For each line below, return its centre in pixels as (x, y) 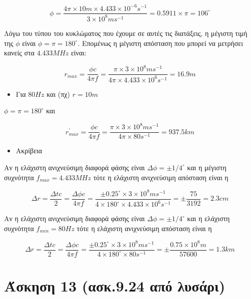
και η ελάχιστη (208, 218)
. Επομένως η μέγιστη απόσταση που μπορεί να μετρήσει (160, 43)
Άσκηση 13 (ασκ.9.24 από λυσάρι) (115, 285)
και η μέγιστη (207, 167)
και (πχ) (58, 94)
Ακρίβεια (29, 150)
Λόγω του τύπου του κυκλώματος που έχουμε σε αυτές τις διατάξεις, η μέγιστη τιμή (126, 33)
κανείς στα (19, 53)
